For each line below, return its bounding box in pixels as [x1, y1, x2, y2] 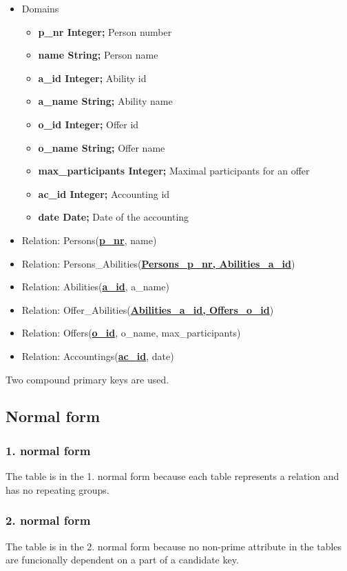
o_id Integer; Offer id [38, 117, 139, 131]
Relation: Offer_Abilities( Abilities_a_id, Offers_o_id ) [21, 302, 274, 317]
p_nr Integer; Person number [38, 24, 172, 39]
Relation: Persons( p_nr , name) [21, 232, 157, 247]
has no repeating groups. [6, 482, 109, 497]
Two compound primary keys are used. [6, 372, 169, 386]
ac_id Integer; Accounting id [38, 186, 170, 201]
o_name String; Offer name [38, 140, 165, 154]
